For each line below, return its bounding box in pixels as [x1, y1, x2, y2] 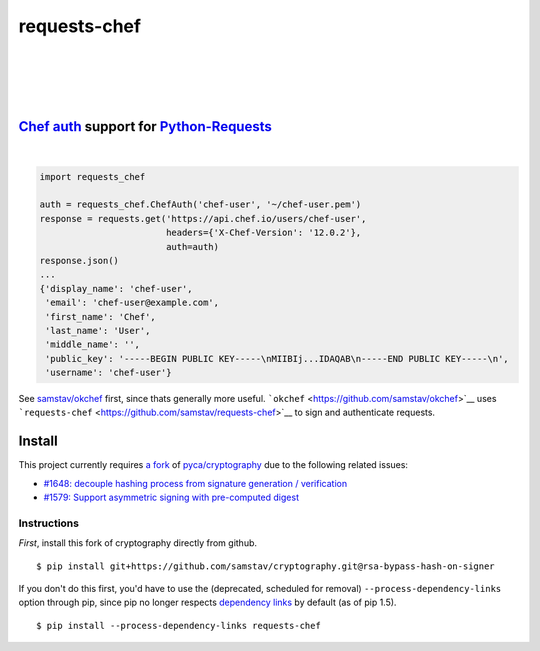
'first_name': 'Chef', [45, 311, 157, 322]
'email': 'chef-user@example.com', [45, 297, 220, 309]
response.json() [39, 255, 120, 266]
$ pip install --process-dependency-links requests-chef [36, 620, 322, 631]
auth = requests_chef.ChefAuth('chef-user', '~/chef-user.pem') [39, 199, 362, 210]
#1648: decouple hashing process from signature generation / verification [43, 477, 348, 489]
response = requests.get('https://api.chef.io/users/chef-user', [39, 213, 367, 224]
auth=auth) [165, 241, 220, 252]
